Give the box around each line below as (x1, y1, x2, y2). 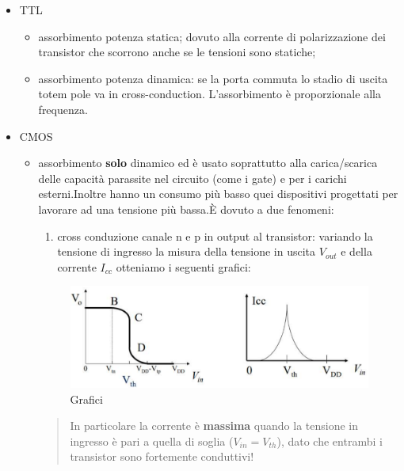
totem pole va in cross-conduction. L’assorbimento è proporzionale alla (38, 85, 381, 102)
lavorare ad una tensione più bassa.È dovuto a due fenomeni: (38, 200, 334, 217)
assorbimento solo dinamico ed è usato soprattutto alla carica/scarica (38, 154, 378, 171)
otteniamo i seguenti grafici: (116, 258, 251, 275)
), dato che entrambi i (276, 432, 383, 449)
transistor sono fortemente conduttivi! (70, 448, 254, 465)
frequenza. (38, 101, 88, 117)
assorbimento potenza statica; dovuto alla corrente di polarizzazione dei (38, 28, 386, 44)
